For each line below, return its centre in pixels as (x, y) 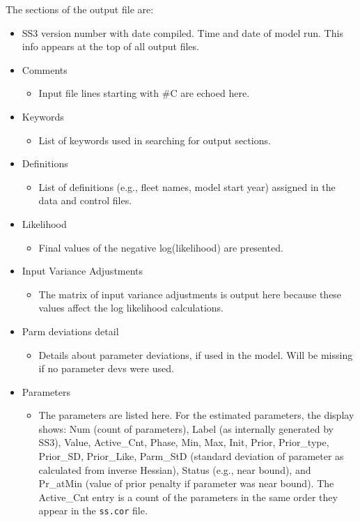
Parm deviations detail (70, 331)
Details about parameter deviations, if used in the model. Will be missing (196, 354)
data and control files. (85, 200)
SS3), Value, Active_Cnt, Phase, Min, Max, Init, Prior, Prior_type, (184, 442)
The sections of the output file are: (80, 9)
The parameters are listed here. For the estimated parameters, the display (196, 415)
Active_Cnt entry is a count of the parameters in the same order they (188, 497)
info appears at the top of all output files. (110, 46)
